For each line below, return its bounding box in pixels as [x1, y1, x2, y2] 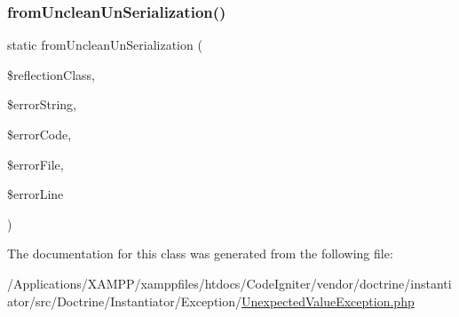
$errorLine [7, 185, 64, 203]
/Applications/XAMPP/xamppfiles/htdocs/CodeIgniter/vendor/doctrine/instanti [7, 273, 452, 292]
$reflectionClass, [7, 65, 95, 83]
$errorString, [7, 95, 76, 114]
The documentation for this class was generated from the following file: [7, 244, 393, 263]
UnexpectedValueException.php [241, 291, 415, 310]
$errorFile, [7, 155, 64, 173]
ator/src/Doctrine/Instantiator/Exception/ [7, 291, 242, 310]
